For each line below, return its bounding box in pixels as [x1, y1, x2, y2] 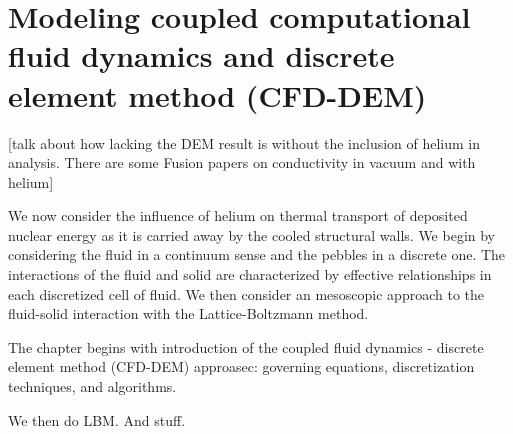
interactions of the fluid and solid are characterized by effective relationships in [8, 264, 492, 285]
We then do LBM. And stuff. [8, 409, 186, 430]
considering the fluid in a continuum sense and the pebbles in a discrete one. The [8, 244, 506, 265]
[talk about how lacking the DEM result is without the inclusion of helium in [8, 132, 481, 153]
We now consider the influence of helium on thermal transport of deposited [8, 205, 468, 226]
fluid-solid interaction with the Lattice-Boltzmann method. [8, 303, 369, 324]
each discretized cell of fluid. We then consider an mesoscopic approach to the [8, 283, 484, 304]
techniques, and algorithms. [8, 376, 177, 397]
